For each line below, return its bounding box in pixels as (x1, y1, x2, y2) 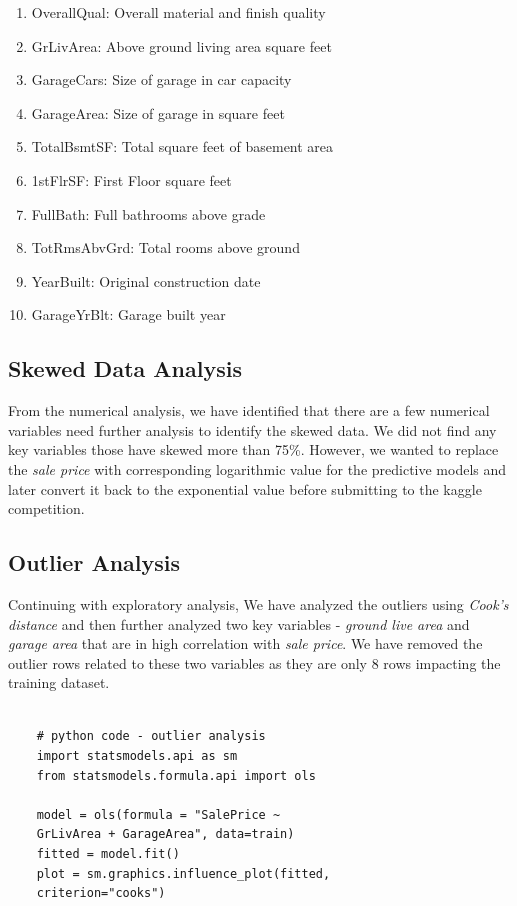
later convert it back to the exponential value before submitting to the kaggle (8, 478, 482, 499)
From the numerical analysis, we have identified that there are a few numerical (8, 400, 490, 421)
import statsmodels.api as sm (36, 749, 238, 764)
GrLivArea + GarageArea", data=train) (36, 827, 295, 842)
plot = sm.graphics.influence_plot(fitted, (36, 866, 331, 881)
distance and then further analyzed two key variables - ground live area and (8, 613, 470, 634)
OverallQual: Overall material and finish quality (31, 2, 326, 22)
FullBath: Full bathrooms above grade (31, 203, 266, 224)
